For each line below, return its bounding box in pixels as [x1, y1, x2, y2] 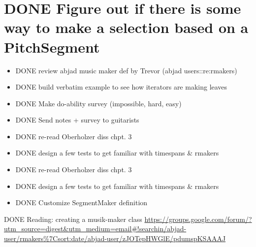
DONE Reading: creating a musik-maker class [4, 214, 142, 224]
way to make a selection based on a [4, 17, 249, 37]
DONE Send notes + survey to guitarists [15, 115, 139, 125]
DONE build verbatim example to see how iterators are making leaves [15, 82, 227, 92]
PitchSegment [4, 36, 100, 57]
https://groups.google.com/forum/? [144, 214, 252, 224]
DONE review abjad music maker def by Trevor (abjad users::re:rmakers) [15, 65, 237, 75]
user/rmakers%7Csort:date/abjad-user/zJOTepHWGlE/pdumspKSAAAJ [4, 233, 226, 244]
